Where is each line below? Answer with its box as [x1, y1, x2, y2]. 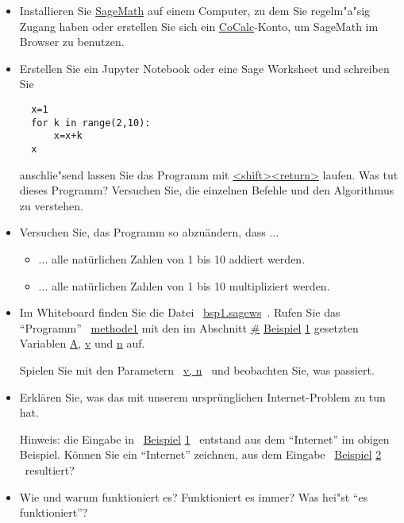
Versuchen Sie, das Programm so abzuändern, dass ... [19, 224, 279, 240]
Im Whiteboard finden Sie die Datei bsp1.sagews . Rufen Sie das [19, 304, 341, 321]
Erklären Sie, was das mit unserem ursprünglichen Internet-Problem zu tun [19, 388, 386, 405]
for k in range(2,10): [31, 117, 151, 129]
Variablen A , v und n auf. [19, 335, 145, 352]
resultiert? [25, 461, 75, 478]
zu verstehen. [19, 197, 84, 213]
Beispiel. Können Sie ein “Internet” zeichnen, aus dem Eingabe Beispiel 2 [19, 446, 382, 463]
